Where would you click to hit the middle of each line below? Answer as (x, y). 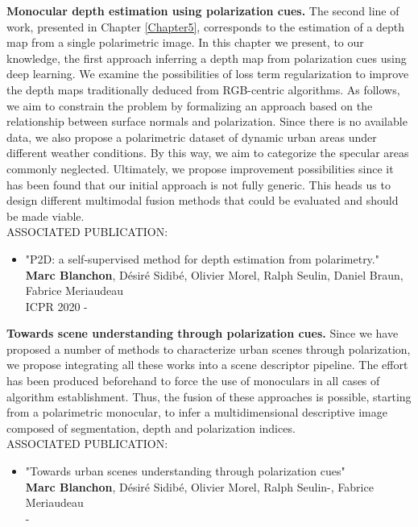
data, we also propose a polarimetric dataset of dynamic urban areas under (192, 137)
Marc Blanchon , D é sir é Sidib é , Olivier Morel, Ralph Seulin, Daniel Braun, (214, 274)
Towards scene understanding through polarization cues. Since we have (203, 333)
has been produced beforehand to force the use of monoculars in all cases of (193, 381)
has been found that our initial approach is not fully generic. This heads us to (199, 184)
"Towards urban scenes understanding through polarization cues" (185, 471)
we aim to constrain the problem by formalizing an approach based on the (190, 105)
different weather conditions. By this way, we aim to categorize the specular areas (208, 153)
